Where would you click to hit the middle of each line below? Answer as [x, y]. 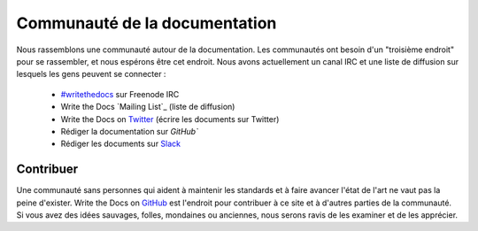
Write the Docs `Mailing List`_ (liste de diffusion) [148, 107]
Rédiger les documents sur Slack [121, 144]
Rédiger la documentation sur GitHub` [130, 131]
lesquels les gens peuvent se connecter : [91, 74]
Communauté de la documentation [146, 23]
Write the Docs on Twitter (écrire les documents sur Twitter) [170, 119]
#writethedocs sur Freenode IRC [120, 94]
